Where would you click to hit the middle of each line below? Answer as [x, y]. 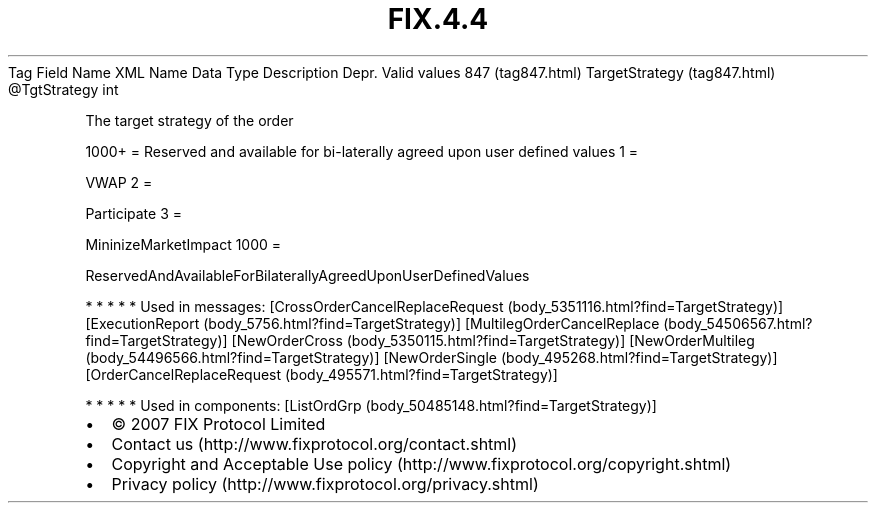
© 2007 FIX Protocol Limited [218, 423]
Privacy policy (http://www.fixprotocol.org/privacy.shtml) [325, 483]
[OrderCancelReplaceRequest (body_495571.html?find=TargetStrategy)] [321, 374]
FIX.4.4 [438, 19]
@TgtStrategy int [63, 89]
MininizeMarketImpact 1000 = [183, 244]
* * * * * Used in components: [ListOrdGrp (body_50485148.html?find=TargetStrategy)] [371, 405]
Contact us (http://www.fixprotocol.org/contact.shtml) [314, 443]
